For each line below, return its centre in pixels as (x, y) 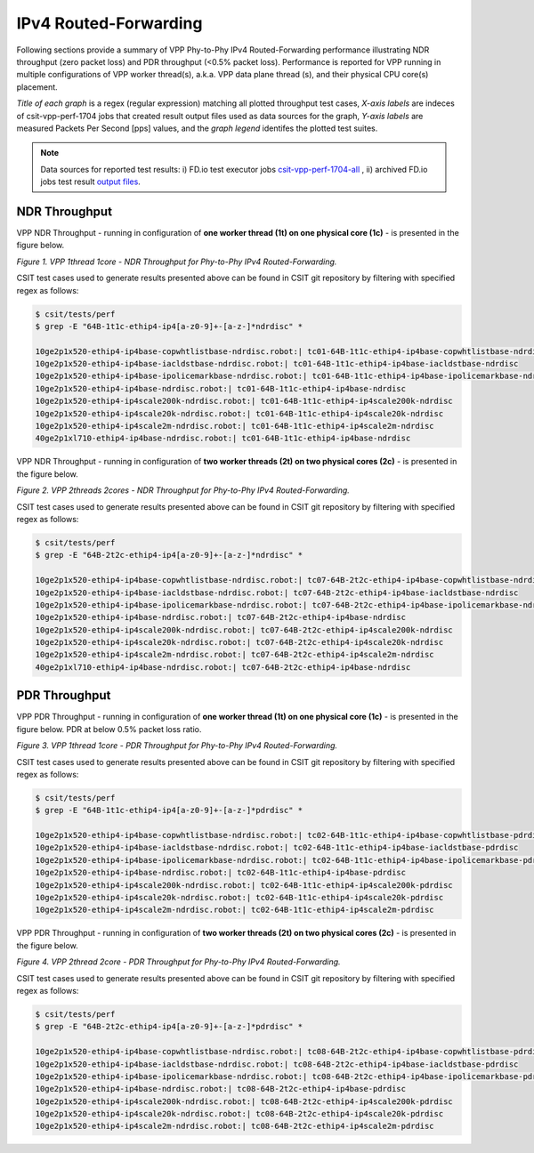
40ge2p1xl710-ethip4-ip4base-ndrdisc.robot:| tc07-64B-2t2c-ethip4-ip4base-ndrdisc (223, 667)
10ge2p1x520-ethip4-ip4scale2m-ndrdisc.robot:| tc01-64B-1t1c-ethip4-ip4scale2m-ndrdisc (235, 426)
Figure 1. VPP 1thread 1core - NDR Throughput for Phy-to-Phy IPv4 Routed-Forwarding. (177, 262)
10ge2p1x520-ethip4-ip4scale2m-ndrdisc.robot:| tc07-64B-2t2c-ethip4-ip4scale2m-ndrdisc (235, 655)
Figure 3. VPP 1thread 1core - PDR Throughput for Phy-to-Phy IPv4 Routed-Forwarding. (177, 746)
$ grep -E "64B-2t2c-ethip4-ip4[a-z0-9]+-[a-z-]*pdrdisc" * (169, 1027)
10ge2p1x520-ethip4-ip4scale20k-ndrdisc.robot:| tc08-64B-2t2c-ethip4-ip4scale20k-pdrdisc (239, 1114)
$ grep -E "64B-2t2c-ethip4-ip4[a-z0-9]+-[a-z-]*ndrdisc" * (169, 555)
